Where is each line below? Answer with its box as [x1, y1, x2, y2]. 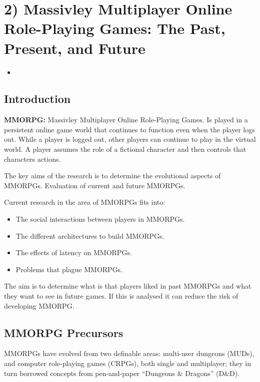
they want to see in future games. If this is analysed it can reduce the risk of [4, 291, 238, 301]
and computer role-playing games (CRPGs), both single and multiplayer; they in [4, 358, 251, 368]
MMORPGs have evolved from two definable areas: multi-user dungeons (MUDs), [4, 348, 254, 359]
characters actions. [4, 153, 61, 164]
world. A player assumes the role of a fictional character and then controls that [4, 144, 246, 154]
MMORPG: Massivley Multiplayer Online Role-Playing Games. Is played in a [4, 114, 248, 125]
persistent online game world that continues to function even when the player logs [4, 124, 255, 134]
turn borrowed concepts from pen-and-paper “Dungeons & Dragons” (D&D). [4, 368, 240, 378]
